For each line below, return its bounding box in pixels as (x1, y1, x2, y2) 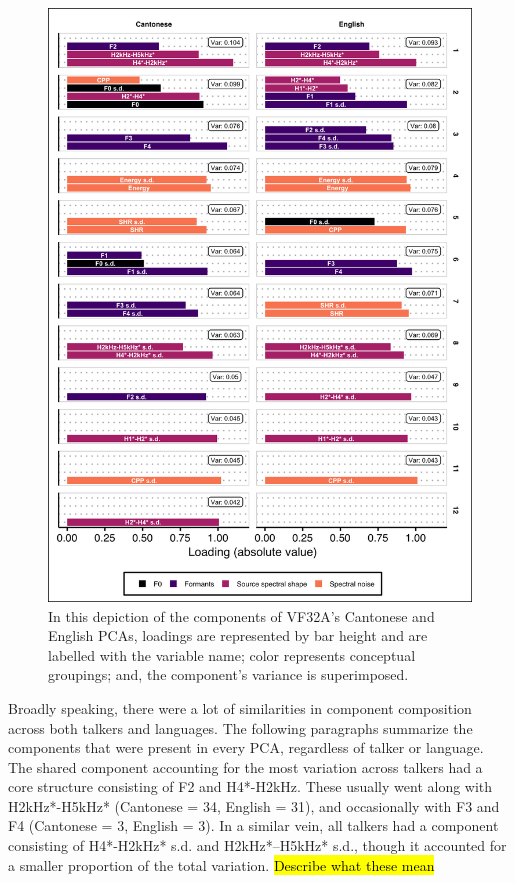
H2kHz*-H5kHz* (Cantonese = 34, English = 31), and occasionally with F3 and (8, 795, 500, 816)
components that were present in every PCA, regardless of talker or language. (8, 737, 484, 758)
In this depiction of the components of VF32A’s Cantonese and (48, 605, 435, 626)
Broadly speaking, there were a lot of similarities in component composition (8, 697, 472, 718)
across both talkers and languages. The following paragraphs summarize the (8, 717, 473, 738)
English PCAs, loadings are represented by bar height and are (48, 625, 428, 646)
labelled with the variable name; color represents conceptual (48, 644, 416, 665)
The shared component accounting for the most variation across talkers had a (8, 756, 483, 777)
